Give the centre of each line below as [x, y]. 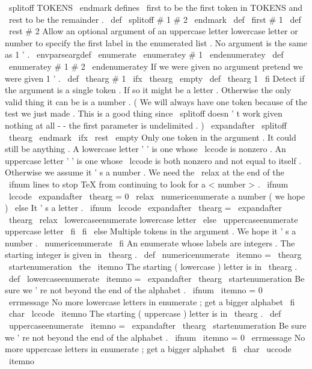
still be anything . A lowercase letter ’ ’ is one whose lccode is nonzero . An [145, 149]
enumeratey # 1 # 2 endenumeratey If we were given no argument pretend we [156, 66]
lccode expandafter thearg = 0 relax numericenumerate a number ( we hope [157, 196]
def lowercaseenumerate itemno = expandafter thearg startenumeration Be [157, 278]
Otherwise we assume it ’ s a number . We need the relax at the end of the [145, 172]
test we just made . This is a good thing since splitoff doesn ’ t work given [144, 113]
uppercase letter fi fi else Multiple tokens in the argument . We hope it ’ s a [151, 231]
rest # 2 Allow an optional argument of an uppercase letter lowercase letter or [153, 31]
